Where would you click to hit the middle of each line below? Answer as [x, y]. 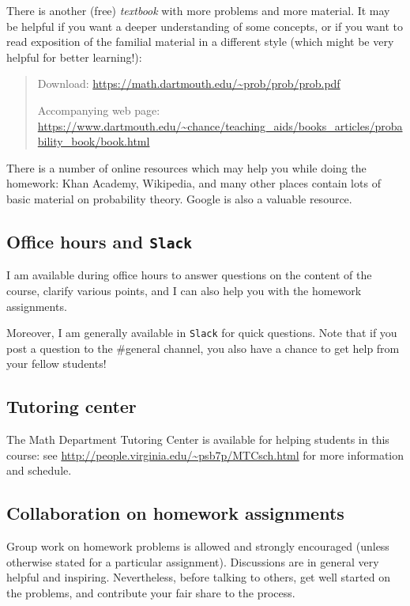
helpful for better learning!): [74, 57]
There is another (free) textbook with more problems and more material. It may [198, 10]
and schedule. [39, 470]
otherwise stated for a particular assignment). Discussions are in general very [193, 561]
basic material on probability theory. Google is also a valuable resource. [179, 198]
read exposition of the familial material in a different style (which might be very [200, 42]
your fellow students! [56, 364]
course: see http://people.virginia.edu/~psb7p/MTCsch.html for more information [205, 454]
